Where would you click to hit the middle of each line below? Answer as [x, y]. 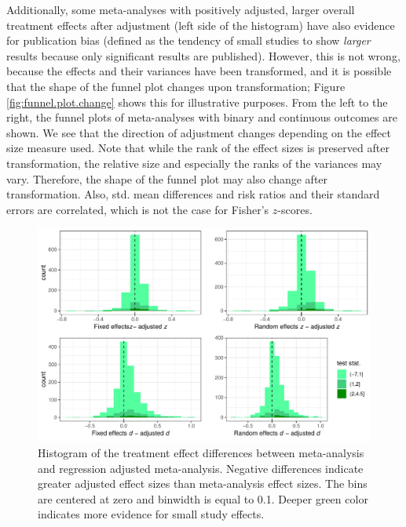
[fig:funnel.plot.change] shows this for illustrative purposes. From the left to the [197, 102]
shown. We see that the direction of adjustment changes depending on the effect [199, 132]
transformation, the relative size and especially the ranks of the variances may [194, 163]
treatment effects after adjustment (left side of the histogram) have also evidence [201, 25]
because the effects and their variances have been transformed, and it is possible [199, 71]
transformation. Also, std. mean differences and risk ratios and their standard [193, 194]
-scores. [295, 209]
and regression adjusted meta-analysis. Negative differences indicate [201, 468]
